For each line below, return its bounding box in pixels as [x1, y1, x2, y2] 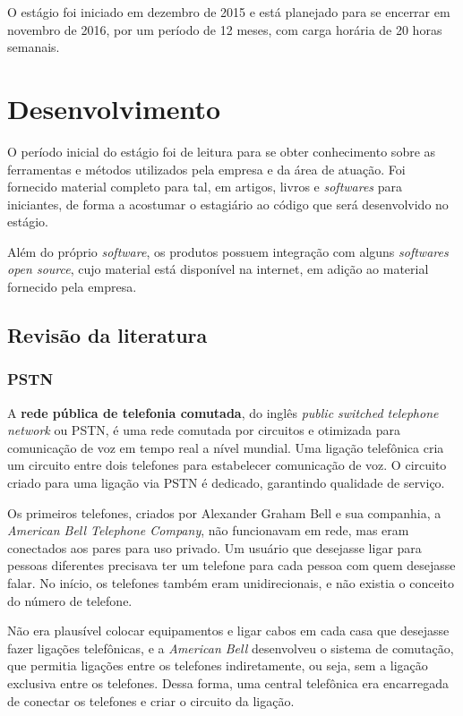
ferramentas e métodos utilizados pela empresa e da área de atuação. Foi [7, 159, 406, 178]
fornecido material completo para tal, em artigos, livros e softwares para [7, 177, 403, 196]
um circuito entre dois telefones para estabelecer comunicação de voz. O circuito [7, 456, 447, 474]
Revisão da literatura [7, 321, 208, 349]
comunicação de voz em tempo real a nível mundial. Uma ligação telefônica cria [7, 438, 444, 456]
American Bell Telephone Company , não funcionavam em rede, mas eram [7, 521, 409, 540]
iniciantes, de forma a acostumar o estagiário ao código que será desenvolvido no [7, 194, 449, 213]
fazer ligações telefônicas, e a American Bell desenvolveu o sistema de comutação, [7, 638, 454, 657]
